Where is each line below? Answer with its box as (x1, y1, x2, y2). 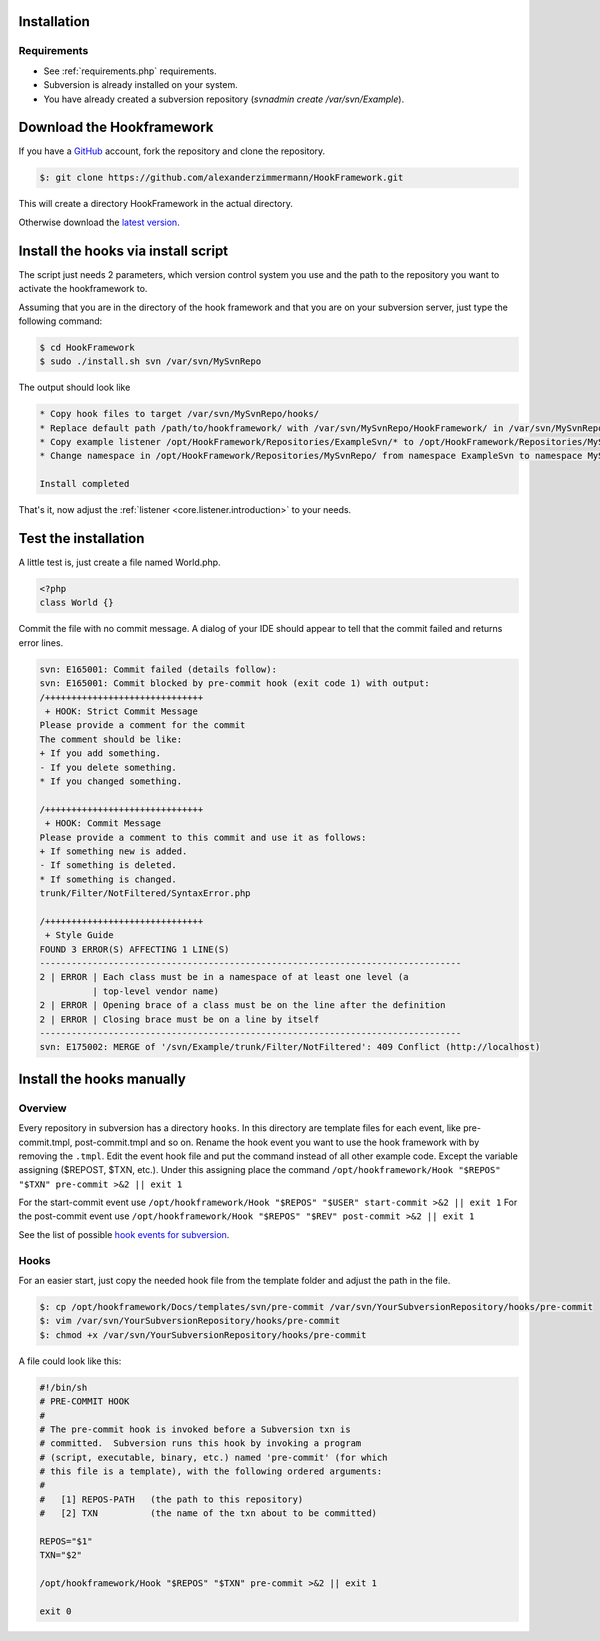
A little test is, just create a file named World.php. (18, 556, 221, 569)
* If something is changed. (39, 873, 177, 885)
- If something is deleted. (39, 860, 177, 871)
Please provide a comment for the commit (39, 720, 246, 731)
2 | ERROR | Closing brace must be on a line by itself (39, 1013, 320, 1025)
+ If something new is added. (39, 845, 188, 857)
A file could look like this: (18, 1355, 122, 1367)
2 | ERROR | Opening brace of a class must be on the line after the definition (39, 1000, 446, 1011)
